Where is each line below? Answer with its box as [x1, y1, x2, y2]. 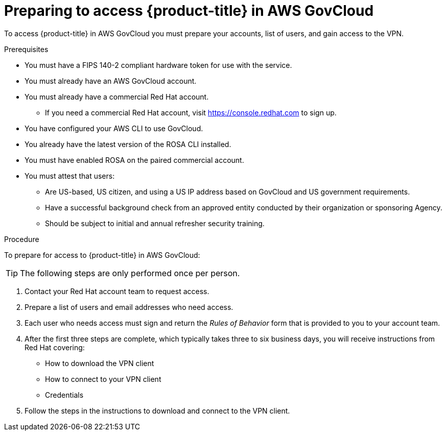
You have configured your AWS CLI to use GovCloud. [25, 124, 203, 133]
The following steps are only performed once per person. [20, 268, 240, 278]
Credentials [45, 390, 84, 399]
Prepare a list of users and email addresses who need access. [25, 302, 233, 311]
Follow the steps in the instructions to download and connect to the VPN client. [25, 406, 290, 415]
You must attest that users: [25, 171, 115, 180]
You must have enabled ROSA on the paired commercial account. [25, 155, 244, 164]
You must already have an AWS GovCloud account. [25, 76, 197, 85]
